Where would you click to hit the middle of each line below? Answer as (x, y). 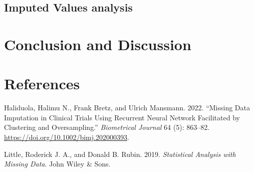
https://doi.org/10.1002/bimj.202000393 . (67, 137)
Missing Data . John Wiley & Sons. (57, 164)
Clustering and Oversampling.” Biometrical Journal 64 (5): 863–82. (107, 127)
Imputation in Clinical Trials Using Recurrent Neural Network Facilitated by (122, 117)
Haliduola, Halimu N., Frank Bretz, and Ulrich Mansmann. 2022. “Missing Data (127, 108)
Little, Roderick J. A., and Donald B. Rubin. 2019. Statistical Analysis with (120, 154)
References (42, 83)
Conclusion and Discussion (98, 44)
